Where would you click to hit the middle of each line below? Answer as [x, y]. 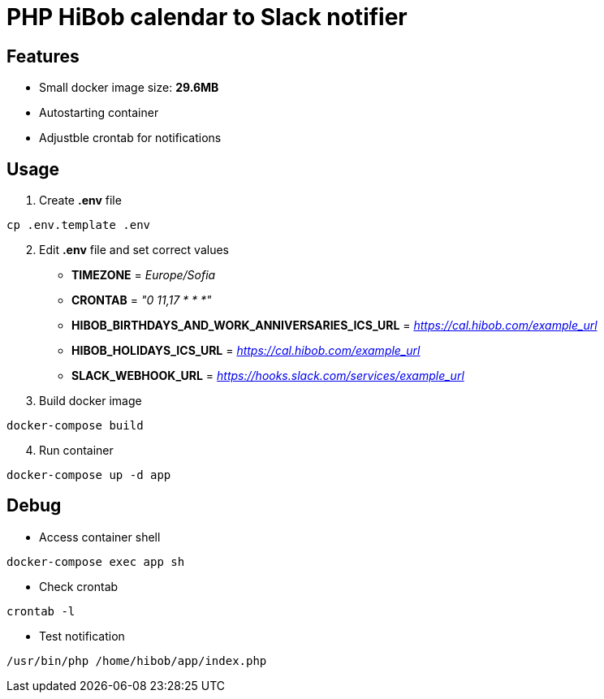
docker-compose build [75, 426]
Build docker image [91, 401]
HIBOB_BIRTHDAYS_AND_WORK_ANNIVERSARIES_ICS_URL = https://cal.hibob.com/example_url [334, 326]
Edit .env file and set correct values [134, 250]
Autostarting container [99, 113]
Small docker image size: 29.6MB [129, 88]
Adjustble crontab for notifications [130, 138]
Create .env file [80, 201]
